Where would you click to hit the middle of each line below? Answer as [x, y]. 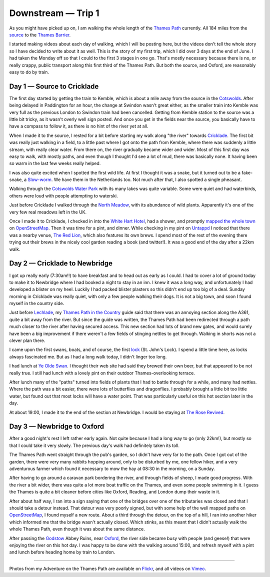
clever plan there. [27, 340]
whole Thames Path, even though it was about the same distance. [77, 529]
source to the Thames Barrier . [40, 34]
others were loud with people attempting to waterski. [64, 195]
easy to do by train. [29, 72]
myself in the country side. [37, 303]
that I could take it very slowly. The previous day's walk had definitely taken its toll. [94, 445]
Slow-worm [40, 179]
